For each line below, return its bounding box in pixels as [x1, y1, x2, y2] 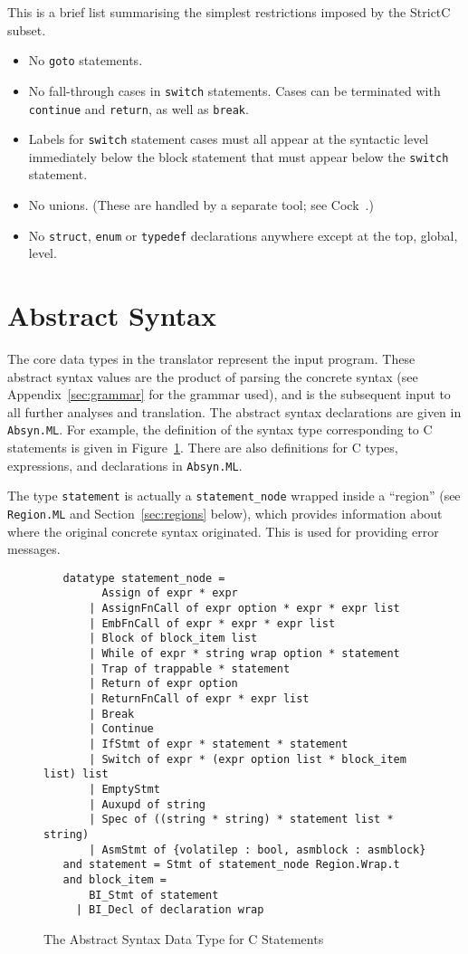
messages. [7, 539, 61, 558]
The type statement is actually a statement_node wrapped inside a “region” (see [7, 486, 461, 505]
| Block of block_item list [89, 632, 258, 645]
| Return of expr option [89, 677, 238, 691]
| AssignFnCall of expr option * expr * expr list [89, 602, 400, 615]
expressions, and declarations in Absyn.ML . [7, 455, 243, 474]
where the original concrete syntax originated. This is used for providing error [7, 521, 439, 540]
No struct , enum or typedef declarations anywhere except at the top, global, [28, 225, 458, 244]
